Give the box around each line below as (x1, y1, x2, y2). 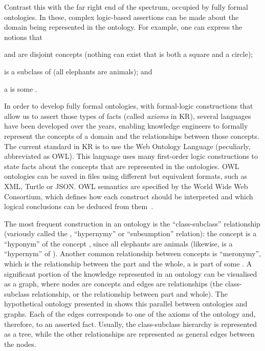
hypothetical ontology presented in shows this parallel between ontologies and (4, 298, 248, 309)
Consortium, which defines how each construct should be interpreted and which (4, 191, 253, 201)
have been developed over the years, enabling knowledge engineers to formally (4, 120, 248, 131)
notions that (4, 31, 42, 42)
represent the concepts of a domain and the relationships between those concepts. (4, 130, 259, 141)
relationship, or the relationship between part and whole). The (32, 288, 228, 299)
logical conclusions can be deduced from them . (4, 201, 153, 212)
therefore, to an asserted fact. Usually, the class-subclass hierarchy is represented (4, 318, 257, 329)
